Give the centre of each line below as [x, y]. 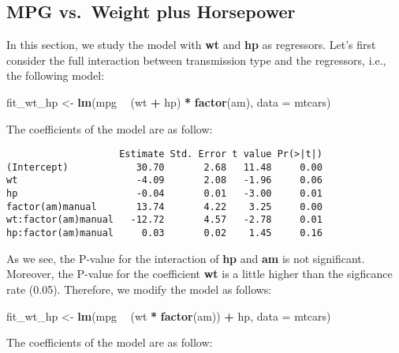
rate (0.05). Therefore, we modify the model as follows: [139, 289]
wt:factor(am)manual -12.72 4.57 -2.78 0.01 [164, 220]
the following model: [56, 75]
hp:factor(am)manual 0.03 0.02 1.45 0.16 [164, 233]
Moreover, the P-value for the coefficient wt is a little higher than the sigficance [199, 274]
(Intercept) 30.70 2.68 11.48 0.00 [164, 167]
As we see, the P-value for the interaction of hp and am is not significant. [186, 258]
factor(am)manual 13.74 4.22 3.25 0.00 [164, 207]
